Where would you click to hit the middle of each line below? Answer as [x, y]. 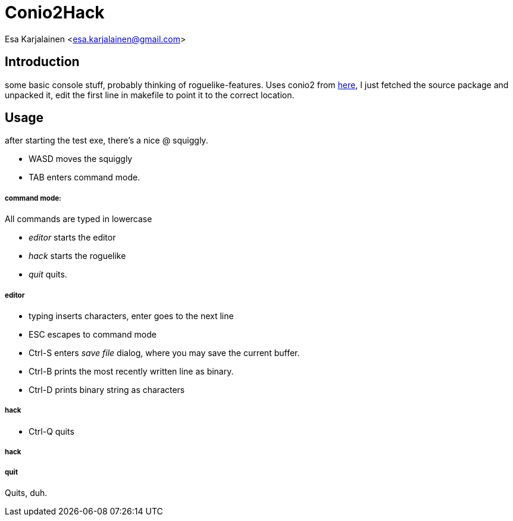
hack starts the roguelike [77, 256]
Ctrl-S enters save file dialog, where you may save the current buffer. [164, 353]
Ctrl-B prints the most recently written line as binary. [131, 371]
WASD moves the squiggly [81, 159]
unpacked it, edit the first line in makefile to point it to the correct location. [150, 95]
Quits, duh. [26, 492]
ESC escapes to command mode [93, 334]
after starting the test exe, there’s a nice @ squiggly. [107, 141]
